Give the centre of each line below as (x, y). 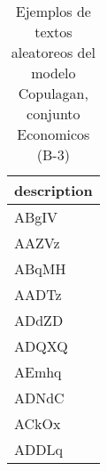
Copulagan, (53, 93)
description (53, 190)
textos (53, 32)
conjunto (53, 114)
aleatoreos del (53, 52)
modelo (53, 73)
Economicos (53, 134)
